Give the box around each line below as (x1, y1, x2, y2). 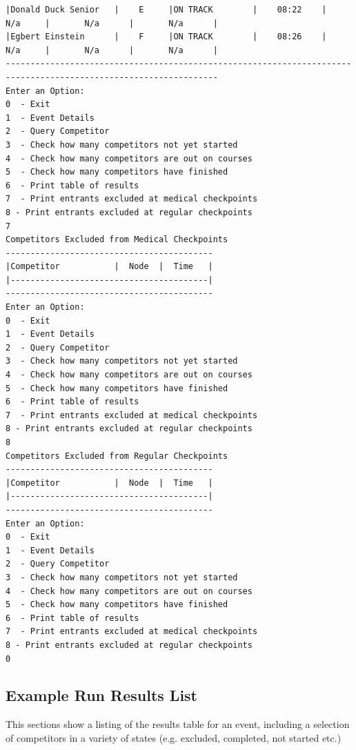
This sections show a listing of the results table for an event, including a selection (6, 717, 350, 731)
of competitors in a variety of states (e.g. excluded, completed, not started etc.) (6, 730, 342, 744)
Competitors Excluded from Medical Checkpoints (6, 235, 228, 245)
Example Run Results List (6, 684, 197, 706)
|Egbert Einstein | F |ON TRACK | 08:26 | (6, 32, 327, 42)
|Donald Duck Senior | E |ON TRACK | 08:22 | (6, 5, 327, 14)
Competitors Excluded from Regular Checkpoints (6, 451, 228, 461)
